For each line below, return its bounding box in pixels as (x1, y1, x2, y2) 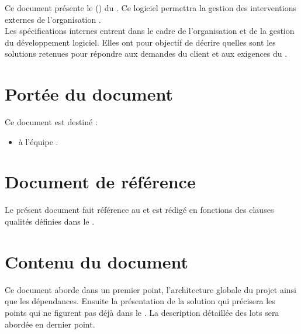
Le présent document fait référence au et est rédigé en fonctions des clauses (5, 204, 274, 216)
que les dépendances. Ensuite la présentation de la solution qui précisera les (5, 295, 275, 307)
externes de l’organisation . (5, 13, 101, 25)
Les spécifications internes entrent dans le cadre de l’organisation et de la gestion (5, 25, 295, 37)
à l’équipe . (18, 135, 58, 147)
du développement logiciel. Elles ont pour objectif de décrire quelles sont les (5, 36, 276, 48)
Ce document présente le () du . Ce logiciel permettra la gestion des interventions (5, 2, 296, 13)
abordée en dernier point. (5, 318, 95, 330)
